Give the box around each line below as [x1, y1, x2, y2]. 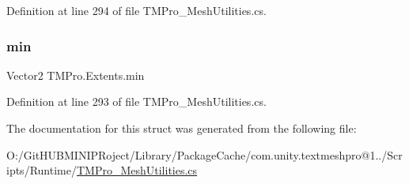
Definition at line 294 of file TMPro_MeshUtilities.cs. [6, 2, 267, 18]
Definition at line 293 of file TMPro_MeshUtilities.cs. [6, 93, 267, 110]
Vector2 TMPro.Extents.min [6, 66, 145, 83]
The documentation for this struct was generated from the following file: [6, 120, 357, 136]
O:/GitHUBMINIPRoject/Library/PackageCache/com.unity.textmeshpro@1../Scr [6, 146, 403, 163]
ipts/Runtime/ [6, 162, 77, 178]
